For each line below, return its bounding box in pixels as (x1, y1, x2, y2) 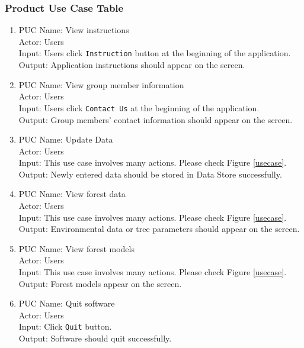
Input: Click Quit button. (18, 320, 112, 333)
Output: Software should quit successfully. (18, 332, 172, 344)
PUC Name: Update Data (18, 133, 113, 146)
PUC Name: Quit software (18, 297, 115, 310)
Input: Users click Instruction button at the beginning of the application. (18, 47, 291, 59)
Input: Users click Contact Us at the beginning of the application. (18, 101, 260, 114)
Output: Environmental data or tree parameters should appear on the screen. (18, 223, 300, 235)
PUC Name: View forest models (18, 242, 135, 254)
